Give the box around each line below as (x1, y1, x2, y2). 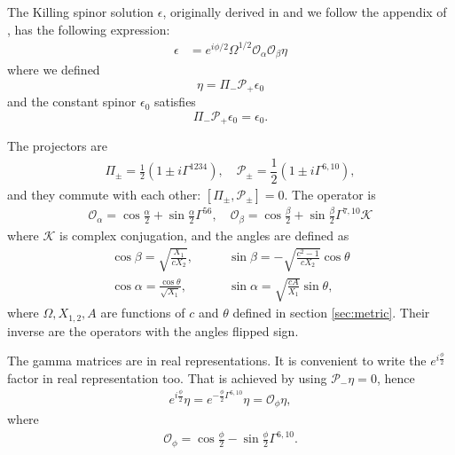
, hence (376, 368, 415, 387)
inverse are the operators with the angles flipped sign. (7, 321, 299, 340)
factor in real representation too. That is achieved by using (7, 368, 327, 387)
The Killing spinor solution (7, 3, 154, 20)
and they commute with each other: (7, 184, 201, 203)
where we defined (7, 60, 100, 79)
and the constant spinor (7, 92, 137, 111)
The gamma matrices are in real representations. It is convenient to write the (7, 351, 427, 370)
